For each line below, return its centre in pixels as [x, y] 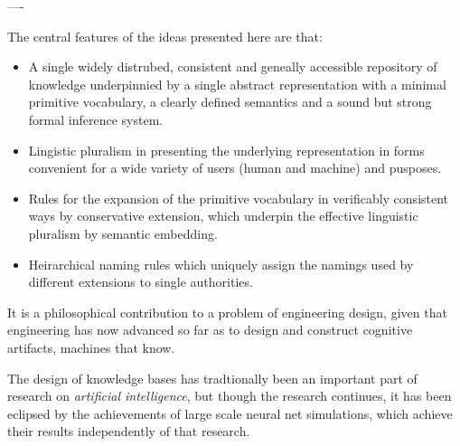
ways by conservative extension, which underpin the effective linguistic [223, 216]
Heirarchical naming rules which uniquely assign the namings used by [221, 264]
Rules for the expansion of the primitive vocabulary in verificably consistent [239, 198]
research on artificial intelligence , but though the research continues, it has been [230, 396]
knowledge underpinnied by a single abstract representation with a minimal [237, 84]
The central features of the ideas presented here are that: [165, 36]
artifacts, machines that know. [91, 347]
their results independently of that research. [129, 431]
